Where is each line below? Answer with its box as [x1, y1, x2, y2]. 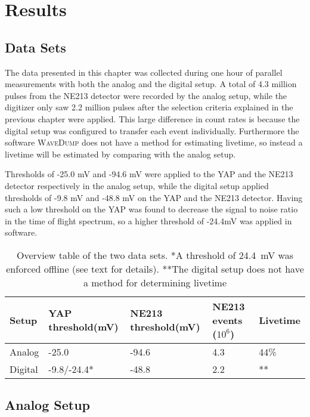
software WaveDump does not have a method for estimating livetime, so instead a [5, 136, 303, 149]
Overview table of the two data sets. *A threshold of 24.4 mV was [17, 248, 293, 262]
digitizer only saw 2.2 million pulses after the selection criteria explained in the [5, 101, 293, 113]
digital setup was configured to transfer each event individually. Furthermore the [5, 124, 299, 137]
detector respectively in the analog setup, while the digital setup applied [5, 179, 269, 191]
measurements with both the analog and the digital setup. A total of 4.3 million [5, 78, 297, 90]
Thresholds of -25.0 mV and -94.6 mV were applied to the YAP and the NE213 [5, 168, 293, 180]
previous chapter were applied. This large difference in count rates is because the [5, 112, 300, 125]
